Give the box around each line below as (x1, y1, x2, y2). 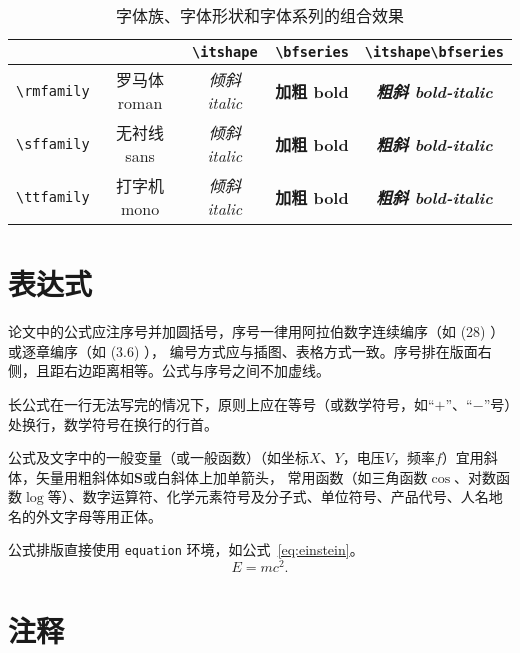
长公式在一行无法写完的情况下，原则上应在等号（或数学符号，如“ (8, 393, 435, 414)
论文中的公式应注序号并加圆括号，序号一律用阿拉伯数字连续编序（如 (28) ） (8, 321, 505, 342)
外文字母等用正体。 (35, 505, 162, 526)
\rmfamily (16, 82, 90, 99)
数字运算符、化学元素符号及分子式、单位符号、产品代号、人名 (82, 486, 489, 507)
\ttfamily (16, 188, 90, 205)
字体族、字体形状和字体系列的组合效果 (115, 4, 404, 27)
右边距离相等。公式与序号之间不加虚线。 (63, 360, 330, 381)
